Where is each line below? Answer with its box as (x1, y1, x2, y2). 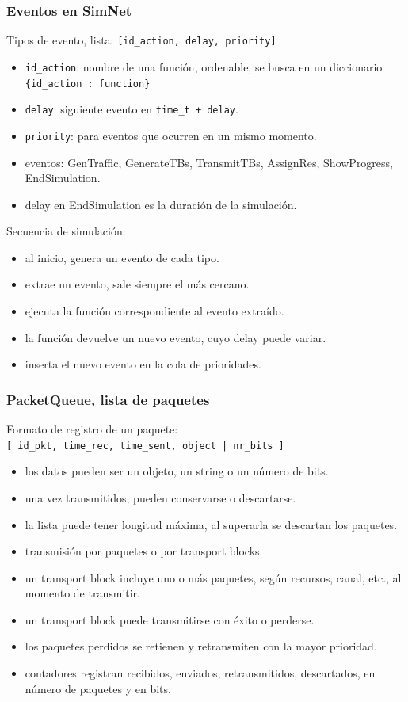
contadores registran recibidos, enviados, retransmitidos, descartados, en (25, 665, 376, 681)
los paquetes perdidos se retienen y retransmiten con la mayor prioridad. (25, 638, 377, 654)
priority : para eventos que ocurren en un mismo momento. (25, 127, 317, 143)
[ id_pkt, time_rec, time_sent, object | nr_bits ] (6, 440, 284, 452)
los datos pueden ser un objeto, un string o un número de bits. (25, 463, 329, 479)
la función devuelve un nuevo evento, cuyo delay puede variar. (25, 329, 326, 345)
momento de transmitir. (25, 585, 141, 601)
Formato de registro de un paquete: (6, 421, 178, 437)
